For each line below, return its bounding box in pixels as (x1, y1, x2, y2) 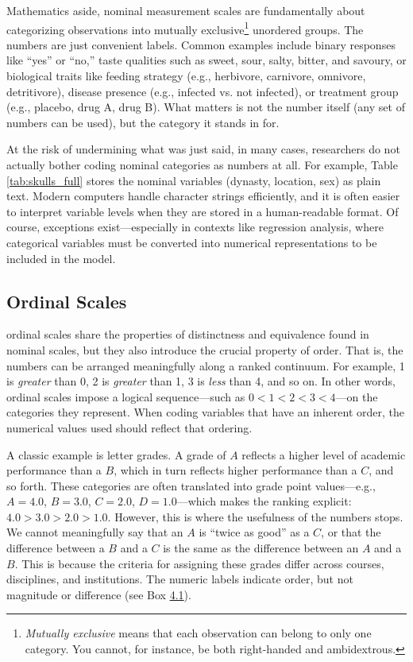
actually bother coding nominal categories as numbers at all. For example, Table (6, 157, 398, 172)
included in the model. (6, 250, 116, 266)
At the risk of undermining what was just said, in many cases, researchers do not (6, 141, 400, 157)
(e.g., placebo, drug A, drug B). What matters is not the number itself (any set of (6, 99, 405, 115)
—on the (335, 388, 378, 405)
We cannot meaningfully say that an (6, 524, 183, 540)
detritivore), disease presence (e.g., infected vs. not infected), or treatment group (6, 83, 399, 99)
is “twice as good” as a (199, 524, 310, 540)
